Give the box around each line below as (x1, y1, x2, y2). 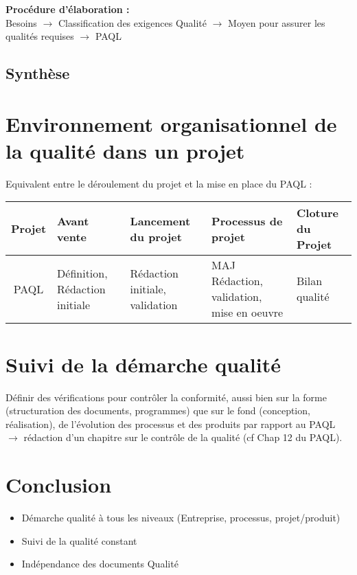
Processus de (211, 212, 283, 229)
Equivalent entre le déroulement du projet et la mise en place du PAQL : (5, 176, 312, 190)
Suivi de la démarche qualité (5, 350, 281, 378)
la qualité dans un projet (5, 136, 245, 164)
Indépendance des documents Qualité (21, 556, 178, 571)
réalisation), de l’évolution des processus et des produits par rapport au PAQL (5, 416, 336, 431)
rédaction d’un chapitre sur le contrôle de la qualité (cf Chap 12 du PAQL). (23, 430, 343, 444)
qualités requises (5, 29, 74, 43)
